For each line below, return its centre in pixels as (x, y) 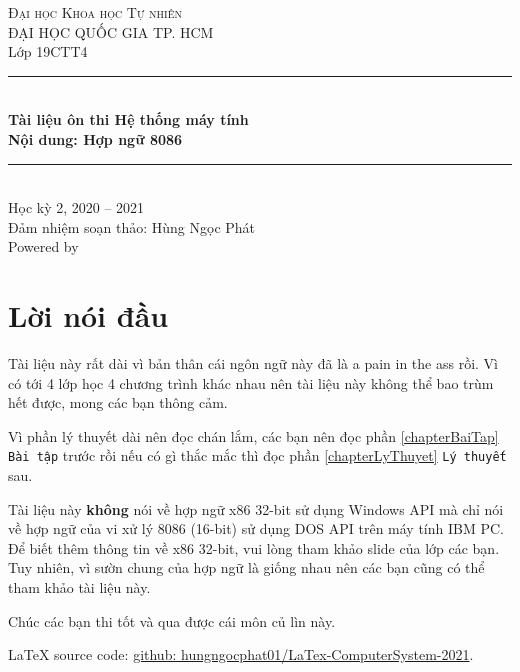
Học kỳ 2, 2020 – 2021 (76, 207)
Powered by (43, 246)
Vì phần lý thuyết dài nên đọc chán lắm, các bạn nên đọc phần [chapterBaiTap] (253, 435)
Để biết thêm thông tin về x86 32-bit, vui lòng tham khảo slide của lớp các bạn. (254, 547)
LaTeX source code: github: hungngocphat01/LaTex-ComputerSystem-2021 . (241, 654)
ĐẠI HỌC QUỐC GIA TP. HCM (111, 31)
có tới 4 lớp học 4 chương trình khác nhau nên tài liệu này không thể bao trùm (251, 382)
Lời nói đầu (88, 315)
